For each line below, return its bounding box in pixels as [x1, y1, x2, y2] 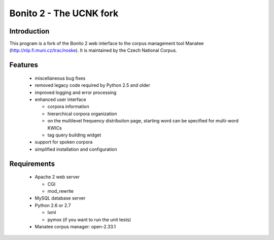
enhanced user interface [35, 96, 86, 102]
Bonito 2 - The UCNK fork [9, 8, 119, 19]
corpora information [47, 104, 89, 110]
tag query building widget [47, 132, 101, 138]
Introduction [9, 27, 50, 36]
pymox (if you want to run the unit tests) [47, 216, 131, 223]
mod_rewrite [47, 188, 74, 194]
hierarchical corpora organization [47, 111, 117, 117]
